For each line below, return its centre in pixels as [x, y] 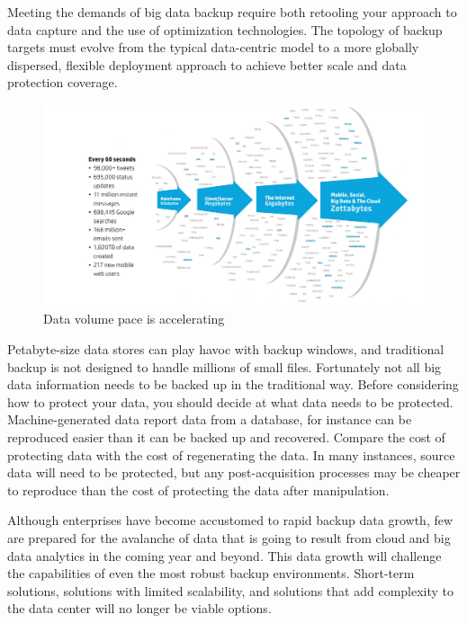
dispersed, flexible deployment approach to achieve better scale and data [207, 64]
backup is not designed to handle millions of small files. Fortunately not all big [225, 366]
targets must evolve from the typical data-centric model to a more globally [213, 47]
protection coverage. [63, 82]
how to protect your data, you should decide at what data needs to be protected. [230, 401]
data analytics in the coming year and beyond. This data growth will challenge [225, 555]
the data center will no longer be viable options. [139, 608]
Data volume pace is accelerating [134, 319]
